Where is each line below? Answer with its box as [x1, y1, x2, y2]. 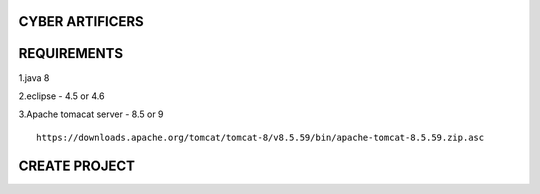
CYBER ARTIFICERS [18, 13, 144, 30]
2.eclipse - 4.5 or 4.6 [18, 90, 105, 102]
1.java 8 [18, 71, 50, 84]
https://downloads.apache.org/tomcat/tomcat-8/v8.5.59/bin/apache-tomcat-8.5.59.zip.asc [36, 131, 485, 143]
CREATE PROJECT [18, 157, 135, 174]
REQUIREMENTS [18, 45, 124, 62]
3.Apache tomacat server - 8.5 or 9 [18, 108, 164, 120]
